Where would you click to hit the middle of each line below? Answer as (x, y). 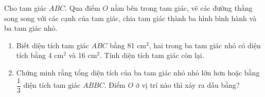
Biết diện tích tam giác (52, 45)
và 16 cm (83, 55)
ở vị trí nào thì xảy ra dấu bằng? (188, 85)
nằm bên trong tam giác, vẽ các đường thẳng (181, 8)
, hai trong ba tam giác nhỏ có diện (205, 45)
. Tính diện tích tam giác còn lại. (152, 55)
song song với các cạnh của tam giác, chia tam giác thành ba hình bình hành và (130, 18)
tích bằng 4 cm (40, 55)
